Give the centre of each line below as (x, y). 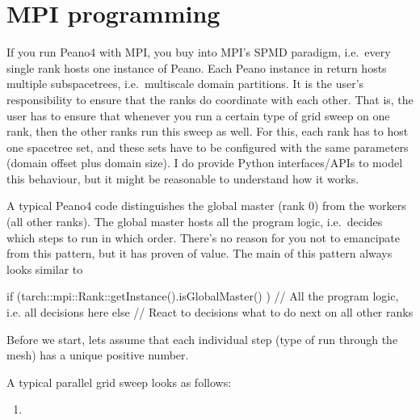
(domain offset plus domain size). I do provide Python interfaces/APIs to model (205, 163)
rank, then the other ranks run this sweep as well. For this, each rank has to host (208, 131)
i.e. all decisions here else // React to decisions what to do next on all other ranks (210, 312)
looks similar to (45, 269)
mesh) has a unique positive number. (98, 355)
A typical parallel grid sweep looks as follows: (119, 382)
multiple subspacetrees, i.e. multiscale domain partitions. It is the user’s (185, 84)
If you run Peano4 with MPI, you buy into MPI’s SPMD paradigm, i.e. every (199, 52)
